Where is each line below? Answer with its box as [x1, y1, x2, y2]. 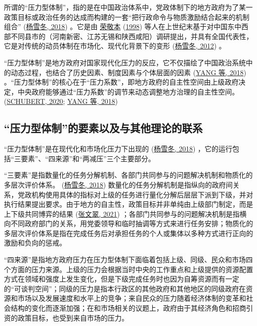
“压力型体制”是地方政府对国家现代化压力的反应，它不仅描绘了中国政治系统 [4, 57, 246, 67]
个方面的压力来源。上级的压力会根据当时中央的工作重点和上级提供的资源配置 [4, 264, 253, 274]
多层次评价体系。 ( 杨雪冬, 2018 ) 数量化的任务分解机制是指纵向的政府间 [4, 179, 233, 189]
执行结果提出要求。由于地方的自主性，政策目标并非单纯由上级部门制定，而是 [4, 199, 253, 209]
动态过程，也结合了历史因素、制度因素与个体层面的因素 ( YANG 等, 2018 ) [10, 67, 247, 77]
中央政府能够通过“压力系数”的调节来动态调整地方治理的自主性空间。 [17, 86, 239, 96]
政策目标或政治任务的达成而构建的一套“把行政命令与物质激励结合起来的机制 [4, 11, 250, 22]
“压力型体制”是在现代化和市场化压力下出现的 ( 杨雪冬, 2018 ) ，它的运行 [4, 143, 232, 154]
